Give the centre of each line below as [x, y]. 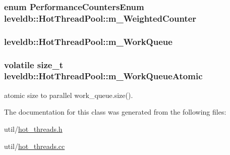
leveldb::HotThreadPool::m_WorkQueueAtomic [103, 76]
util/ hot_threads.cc [35, 146]
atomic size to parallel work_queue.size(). [69, 95]
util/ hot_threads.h [33, 128]
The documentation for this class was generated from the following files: [115, 112]
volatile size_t [34, 64]
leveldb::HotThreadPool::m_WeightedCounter [100, 18]
